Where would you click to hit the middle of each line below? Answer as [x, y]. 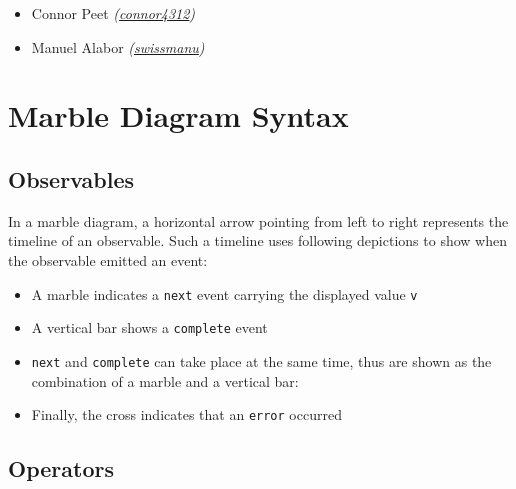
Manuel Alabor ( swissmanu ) [118, 46]
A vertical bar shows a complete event [149, 327]
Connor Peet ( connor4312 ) [113, 13]
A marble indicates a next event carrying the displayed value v [224, 293]
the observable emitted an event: [108, 259]
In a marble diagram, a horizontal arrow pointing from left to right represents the [258, 220]
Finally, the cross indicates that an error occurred [186, 414]
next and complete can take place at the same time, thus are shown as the [261, 360]
